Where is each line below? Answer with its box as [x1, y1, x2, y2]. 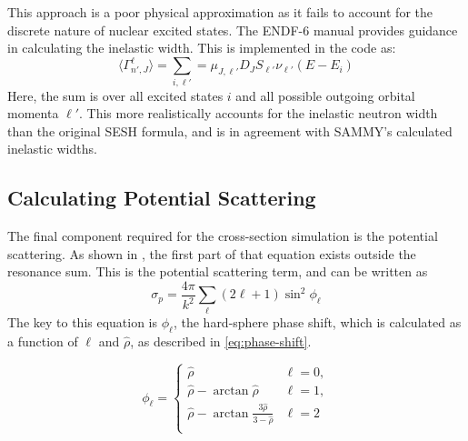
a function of [7, 331, 78, 350]
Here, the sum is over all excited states [7, 85, 224, 105]
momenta [7, 104, 59, 123]
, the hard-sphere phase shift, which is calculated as [173, 312, 462, 331]
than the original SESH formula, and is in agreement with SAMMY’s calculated [7, 121, 453, 140]
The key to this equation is [7, 312, 158, 331]
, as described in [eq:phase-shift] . [130, 331, 312, 350]
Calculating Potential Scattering [7, 184, 316, 212]
